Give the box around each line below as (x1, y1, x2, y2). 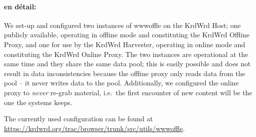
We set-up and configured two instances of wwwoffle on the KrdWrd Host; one (4, 20, 241, 30)
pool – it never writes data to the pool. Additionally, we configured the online (4, 78, 239, 88)
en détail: (4, 1, 37, 11)
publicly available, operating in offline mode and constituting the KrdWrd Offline (4, 29, 250, 40)
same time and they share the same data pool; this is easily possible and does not (4, 58, 251, 69)
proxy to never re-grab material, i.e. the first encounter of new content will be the (4, 87, 253, 97)
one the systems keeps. (4, 97, 73, 107)
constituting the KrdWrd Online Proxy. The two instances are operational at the (4, 49, 248, 59)
